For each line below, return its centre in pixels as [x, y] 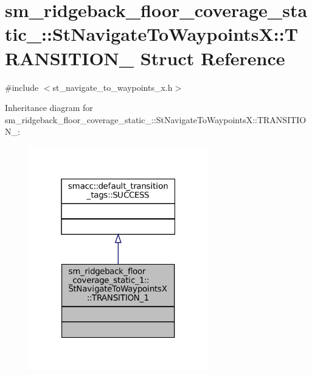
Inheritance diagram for [49, 108]
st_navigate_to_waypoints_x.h [113, 87]
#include [22, 87]
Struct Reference [213, 58]
